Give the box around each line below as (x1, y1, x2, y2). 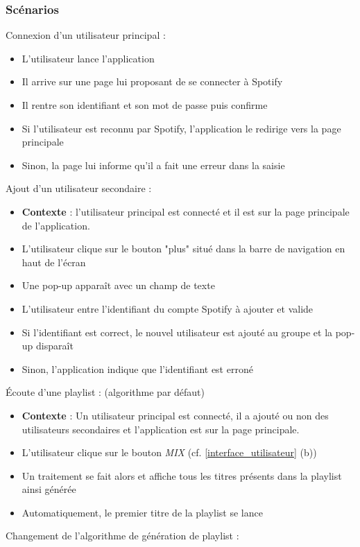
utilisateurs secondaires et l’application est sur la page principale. (22, 422, 300, 436)
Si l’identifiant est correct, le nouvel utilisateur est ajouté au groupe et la (22, 324, 333, 339)
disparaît (36, 338, 74, 353)
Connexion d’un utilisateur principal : (6, 28, 166, 42)
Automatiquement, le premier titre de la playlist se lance (22, 505, 263, 519)
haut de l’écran (22, 254, 86, 269)
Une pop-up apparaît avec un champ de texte (22, 278, 215, 293)
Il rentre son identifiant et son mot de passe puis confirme (22, 98, 268, 112)
